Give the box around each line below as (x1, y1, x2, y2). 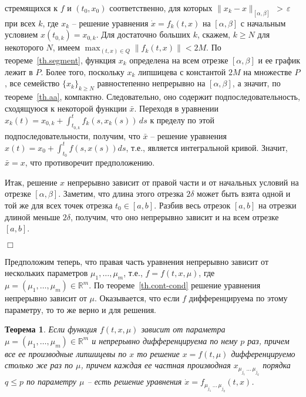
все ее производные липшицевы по (5, 347, 127, 359)
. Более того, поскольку (41, 65, 125, 78)
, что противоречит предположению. (25, 156, 155, 169)
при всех (5, 16, 36, 29)
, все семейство (5, 77, 60, 89)
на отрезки (258, 198, 297, 211)
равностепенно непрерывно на (97, 77, 206, 89)
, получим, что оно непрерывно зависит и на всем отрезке (70, 210, 279, 223)
